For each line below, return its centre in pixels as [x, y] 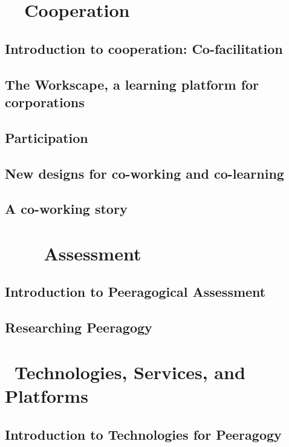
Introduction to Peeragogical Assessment [135, 292]
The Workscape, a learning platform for [132, 84]
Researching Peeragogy [79, 327]
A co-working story [66, 209]
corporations [45, 101]
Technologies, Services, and [130, 372]
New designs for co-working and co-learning [144, 173]
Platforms [47, 395]
